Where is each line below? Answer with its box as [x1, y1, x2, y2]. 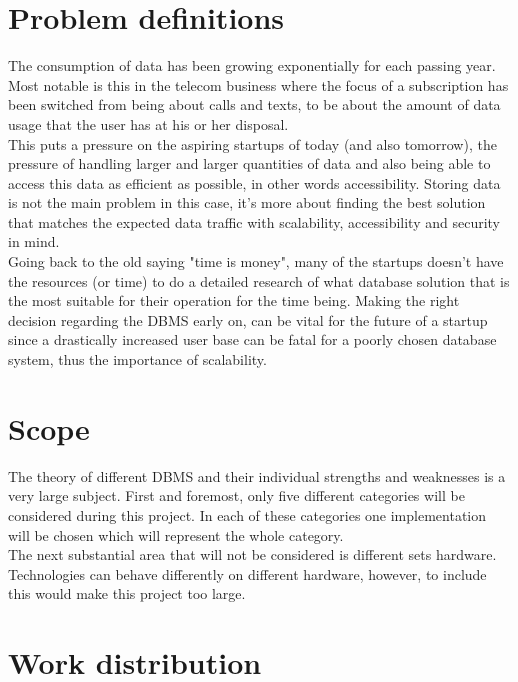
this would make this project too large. [8, 583, 246, 604]
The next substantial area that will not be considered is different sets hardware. [8, 544, 497, 565]
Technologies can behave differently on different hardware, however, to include [8, 563, 487, 584]
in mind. [8, 231, 60, 252]
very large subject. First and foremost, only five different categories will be [8, 485, 465, 506]
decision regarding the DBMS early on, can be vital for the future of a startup [8, 309, 488, 330]
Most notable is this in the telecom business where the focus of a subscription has [8, 74, 509, 95]
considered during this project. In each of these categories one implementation [8, 504, 487, 525]
